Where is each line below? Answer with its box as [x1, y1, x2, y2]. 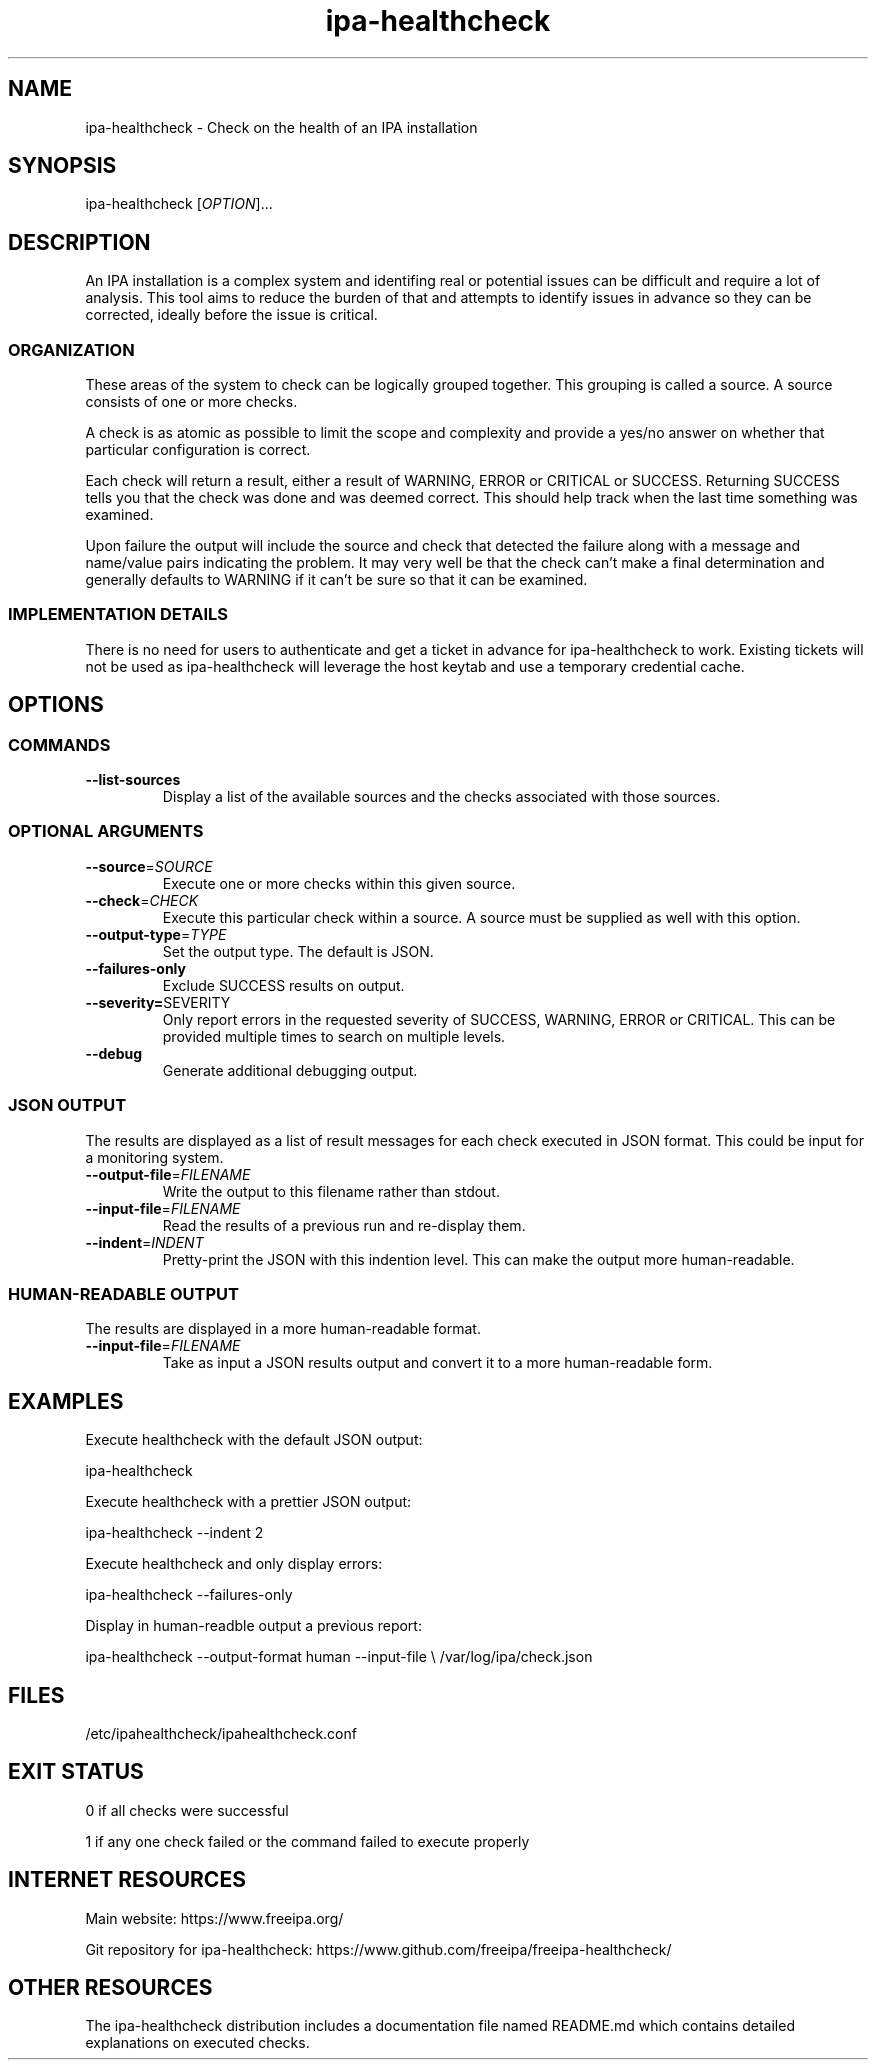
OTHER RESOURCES [8, 1975, 213, 2001]
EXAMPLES [8, 1388, 124, 1414]
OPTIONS [8, 692, 104, 718]
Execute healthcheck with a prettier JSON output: [85, 1493, 412, 1511]
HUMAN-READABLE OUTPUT [8, 1283, 239, 1304]
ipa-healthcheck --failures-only [85, 1586, 293, 1604]
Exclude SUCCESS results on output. [162, 976, 405, 994]
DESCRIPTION [8, 229, 151, 255]
